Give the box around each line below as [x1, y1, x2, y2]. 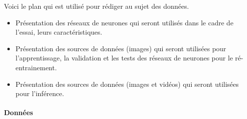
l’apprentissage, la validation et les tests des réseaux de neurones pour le [15, 53, 233, 63]
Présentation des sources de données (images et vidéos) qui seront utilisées [15, 79, 239, 89]
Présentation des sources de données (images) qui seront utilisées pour [15, 43, 226, 53]
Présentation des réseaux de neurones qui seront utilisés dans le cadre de [15, 17, 234, 27]
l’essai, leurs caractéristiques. [15, 27, 102, 37]
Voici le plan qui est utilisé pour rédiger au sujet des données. [4, 1, 189, 11]
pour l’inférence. [15, 88, 64, 99]
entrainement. [15, 62, 57, 72]
